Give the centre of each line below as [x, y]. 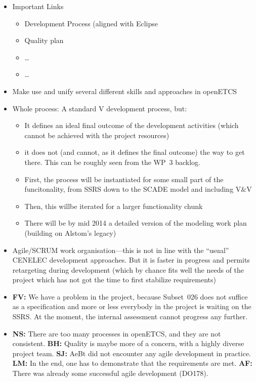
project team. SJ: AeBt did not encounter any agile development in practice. [132, 353]
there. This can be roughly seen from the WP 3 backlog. [112, 162]
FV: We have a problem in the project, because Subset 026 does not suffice [130, 296]
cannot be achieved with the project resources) [97, 135]
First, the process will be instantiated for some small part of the [124, 179]
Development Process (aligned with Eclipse [91, 23]
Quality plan [44, 40]
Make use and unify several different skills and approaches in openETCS [125, 91]
